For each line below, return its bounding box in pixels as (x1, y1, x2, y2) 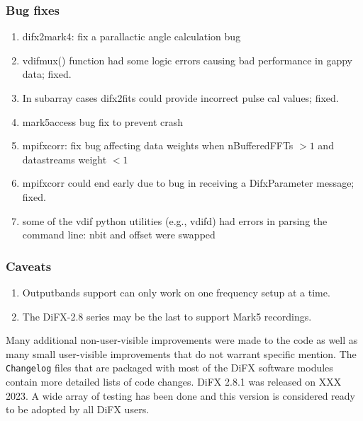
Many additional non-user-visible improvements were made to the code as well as (6, 333, 358, 347)
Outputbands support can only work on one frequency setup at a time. (22, 284, 330, 299)
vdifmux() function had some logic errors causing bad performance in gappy (22, 52, 352, 67)
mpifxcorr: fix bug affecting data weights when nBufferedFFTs (22, 138, 294, 153)
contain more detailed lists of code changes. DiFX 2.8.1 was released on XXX (6, 374, 342, 388)
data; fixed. (22, 67, 72, 81)
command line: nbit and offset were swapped (22, 227, 216, 242)
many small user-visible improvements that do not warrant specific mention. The (6, 346, 357, 361)
